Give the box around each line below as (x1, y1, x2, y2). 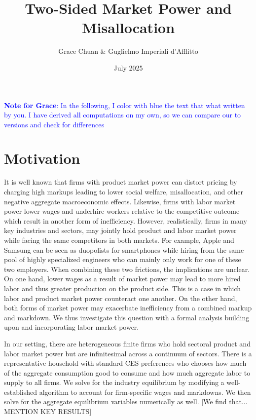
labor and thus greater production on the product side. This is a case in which (4, 283, 241, 293)
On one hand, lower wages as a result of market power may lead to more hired (4, 273, 241, 284)
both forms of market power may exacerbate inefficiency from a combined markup (4, 303, 252, 313)
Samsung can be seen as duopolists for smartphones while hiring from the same (4, 244, 244, 255)
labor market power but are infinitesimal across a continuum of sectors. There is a (4, 348, 252, 358)
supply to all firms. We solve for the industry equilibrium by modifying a (4, 377, 224, 387)
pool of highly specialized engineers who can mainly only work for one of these (4, 254, 241, 265)
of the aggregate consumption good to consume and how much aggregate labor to (4, 367, 251, 378)
